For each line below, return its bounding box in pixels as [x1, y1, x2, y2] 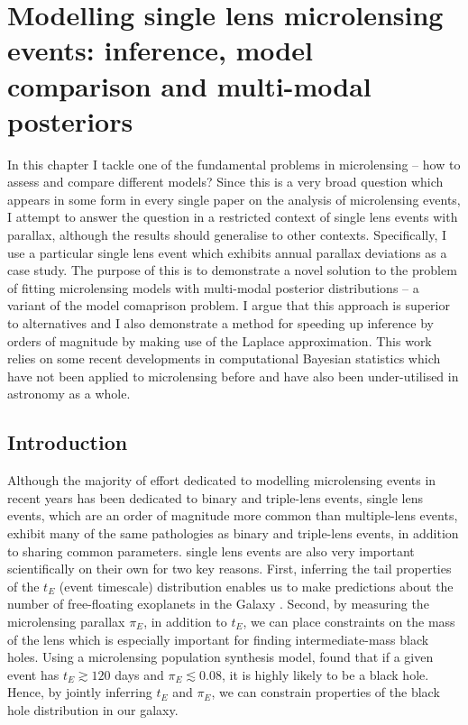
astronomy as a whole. [7, 384, 131, 403]
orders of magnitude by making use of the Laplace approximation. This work [7, 331, 432, 350]
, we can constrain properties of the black [211, 683, 440, 702]
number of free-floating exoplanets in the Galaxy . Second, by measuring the [7, 594, 429, 613]
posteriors [7, 102, 133, 139]
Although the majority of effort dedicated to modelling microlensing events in [7, 471, 436, 490]
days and [115, 665, 164, 684]
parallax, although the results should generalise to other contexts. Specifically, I [7, 225, 447, 244]
